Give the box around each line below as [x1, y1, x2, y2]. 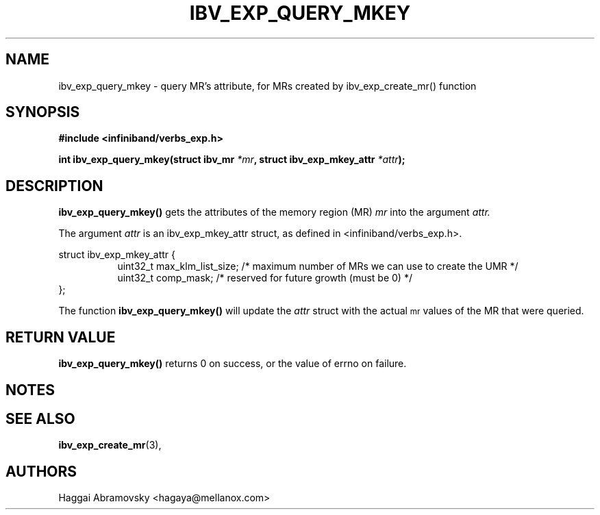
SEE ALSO [5, 410, 75, 427]
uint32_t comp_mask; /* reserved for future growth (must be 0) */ [117, 272, 412, 284]
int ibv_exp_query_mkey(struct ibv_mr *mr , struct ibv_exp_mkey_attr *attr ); [58, 153, 405, 166]
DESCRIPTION [5, 177, 103, 194]
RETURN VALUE [5, 328, 116, 346]
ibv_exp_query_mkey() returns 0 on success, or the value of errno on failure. [58, 357, 407, 370]
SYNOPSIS [5, 103, 80, 121]
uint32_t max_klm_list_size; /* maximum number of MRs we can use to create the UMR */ [117, 260, 518, 273]
